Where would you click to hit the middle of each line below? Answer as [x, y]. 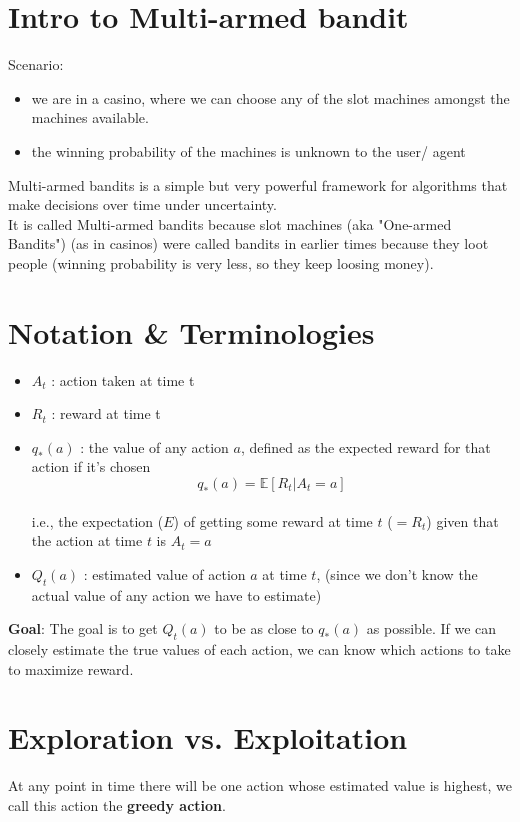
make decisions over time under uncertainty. [142, 204]
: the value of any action [154, 446]
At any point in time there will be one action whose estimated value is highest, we [260, 785]
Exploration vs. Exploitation [208, 737]
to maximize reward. [71, 668]
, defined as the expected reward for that [365, 446]
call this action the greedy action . [117, 804]
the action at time [87, 540]
